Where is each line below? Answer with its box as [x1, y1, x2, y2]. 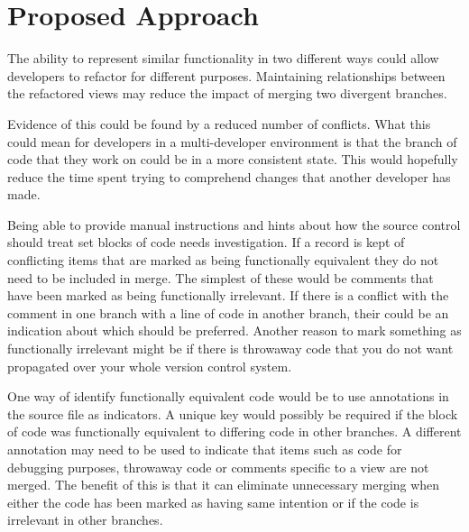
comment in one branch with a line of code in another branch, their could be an [7, 303, 449, 322]
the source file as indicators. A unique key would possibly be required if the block [7, 404, 458, 423]
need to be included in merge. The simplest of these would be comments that [7, 268, 434, 287]
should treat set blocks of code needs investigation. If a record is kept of [7, 233, 405, 252]
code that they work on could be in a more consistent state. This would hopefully [7, 150, 458, 169]
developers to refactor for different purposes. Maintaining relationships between [7, 66, 446, 85]
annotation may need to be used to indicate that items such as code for [7, 440, 402, 458]
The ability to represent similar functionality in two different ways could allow [7, 49, 439, 68]
